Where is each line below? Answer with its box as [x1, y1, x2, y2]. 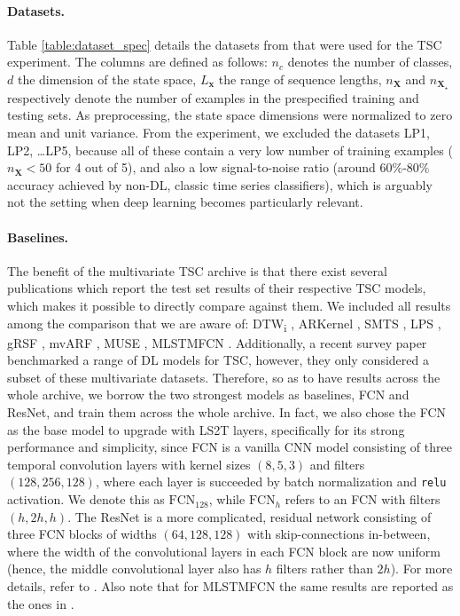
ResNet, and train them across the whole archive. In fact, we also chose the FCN [7, 403, 447, 422]
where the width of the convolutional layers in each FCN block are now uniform [7, 541, 441, 560]
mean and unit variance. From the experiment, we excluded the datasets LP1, [7, 123, 430, 142]
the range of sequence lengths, [218, 69, 382, 88]
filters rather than [276, 559, 373, 578]
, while [208, 490, 246, 509]
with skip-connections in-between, [247, 525, 431, 543]
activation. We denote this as [7, 490, 165, 509]
